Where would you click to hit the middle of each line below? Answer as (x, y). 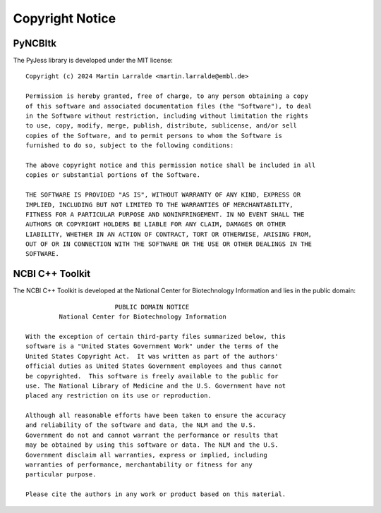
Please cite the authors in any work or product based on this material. (156, 494)
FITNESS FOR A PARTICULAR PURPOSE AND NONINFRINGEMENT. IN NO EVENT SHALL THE (165, 214)
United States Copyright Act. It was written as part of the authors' (152, 356)
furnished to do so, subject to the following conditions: (130, 146)
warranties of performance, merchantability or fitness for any (139, 465)
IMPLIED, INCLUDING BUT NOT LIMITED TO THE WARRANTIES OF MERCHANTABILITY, (159, 205)
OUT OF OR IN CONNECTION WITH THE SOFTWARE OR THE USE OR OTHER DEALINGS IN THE (169, 244)
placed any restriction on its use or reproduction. (119, 396)
